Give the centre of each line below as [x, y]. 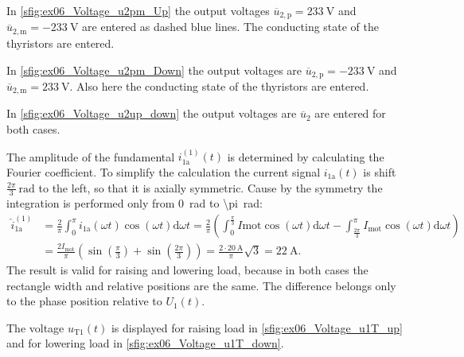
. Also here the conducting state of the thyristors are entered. [219, 85]
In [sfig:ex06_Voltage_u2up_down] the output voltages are [152, 113]
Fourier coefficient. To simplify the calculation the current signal [164, 172]
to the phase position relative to [84, 301]
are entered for [350, 113]
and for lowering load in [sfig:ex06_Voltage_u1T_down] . [145, 343]
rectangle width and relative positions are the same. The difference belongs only [201, 285]
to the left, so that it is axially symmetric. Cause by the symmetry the [211, 187]
